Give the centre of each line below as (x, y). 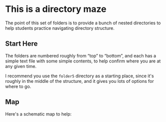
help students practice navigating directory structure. (60, 28)
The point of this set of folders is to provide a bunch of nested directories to (83, 23)
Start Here (22, 44)
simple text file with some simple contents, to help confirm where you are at (83, 61)
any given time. (21, 66)
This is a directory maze (56, 9)
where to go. (18, 86)
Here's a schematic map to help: (38, 114)
